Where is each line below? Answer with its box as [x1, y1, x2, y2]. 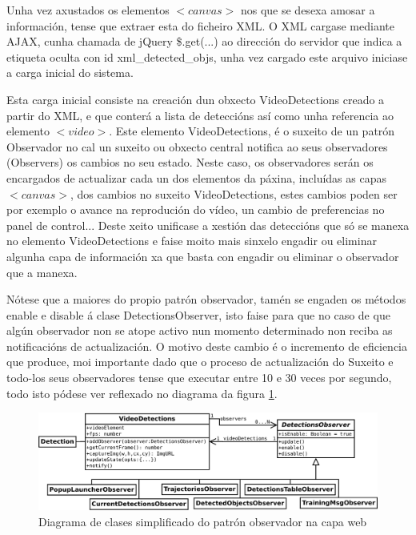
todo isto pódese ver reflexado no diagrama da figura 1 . [6, 384, 278, 401]
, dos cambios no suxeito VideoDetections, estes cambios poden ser [70, 185, 398, 202]
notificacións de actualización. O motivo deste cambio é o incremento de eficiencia [6, 337, 408, 354]
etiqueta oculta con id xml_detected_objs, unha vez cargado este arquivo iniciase [6, 48, 408, 65]
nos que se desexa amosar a [240, 2, 375, 18]
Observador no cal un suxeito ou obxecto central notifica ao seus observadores [6, 138, 388, 155]
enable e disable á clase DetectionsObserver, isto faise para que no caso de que [6, 306, 390, 323]
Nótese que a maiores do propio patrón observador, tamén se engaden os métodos [6, 291, 406, 308]
